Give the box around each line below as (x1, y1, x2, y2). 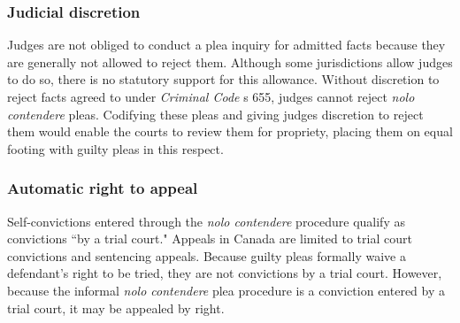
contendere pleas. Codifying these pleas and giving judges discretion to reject (7, 104, 424, 123)
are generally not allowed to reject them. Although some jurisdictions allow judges (7, 52, 453, 71)
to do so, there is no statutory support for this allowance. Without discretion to (7, 70, 440, 88)
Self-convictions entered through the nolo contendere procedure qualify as (7, 211, 405, 230)
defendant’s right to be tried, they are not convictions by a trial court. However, (7, 264, 442, 282)
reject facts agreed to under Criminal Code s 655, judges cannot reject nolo (7, 88, 415, 105)
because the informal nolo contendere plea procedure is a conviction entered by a (7, 281, 446, 299)
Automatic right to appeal (7, 177, 198, 199)
